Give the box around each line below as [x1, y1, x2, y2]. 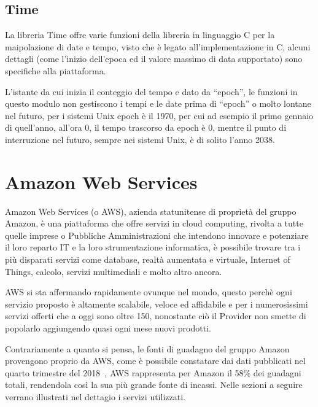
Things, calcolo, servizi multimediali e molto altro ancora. [5, 265, 222, 277]
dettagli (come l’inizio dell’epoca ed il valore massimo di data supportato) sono [5, 52, 303, 65]
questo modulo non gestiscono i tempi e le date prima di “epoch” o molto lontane [5, 97, 311, 110]
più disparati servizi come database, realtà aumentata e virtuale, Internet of [5, 253, 290, 266]
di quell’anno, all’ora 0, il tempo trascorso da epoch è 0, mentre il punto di [5, 121, 287, 134]
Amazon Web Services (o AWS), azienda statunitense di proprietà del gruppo [5, 204, 297, 217]
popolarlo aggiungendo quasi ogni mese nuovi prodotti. [5, 322, 211, 335]
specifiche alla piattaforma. [5, 64, 106, 77]
